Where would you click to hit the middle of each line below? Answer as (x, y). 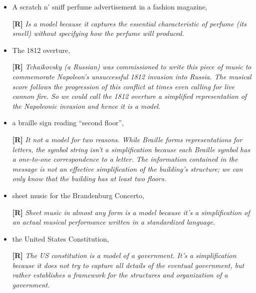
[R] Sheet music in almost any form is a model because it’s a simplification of (131, 212)
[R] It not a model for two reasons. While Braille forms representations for (127, 139)
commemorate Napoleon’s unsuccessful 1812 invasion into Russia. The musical (132, 76)
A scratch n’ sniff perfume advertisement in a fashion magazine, (110, 6)
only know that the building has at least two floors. (89, 178)
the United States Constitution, (61, 238)
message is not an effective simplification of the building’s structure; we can (128, 168)
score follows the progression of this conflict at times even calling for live (123, 86)
